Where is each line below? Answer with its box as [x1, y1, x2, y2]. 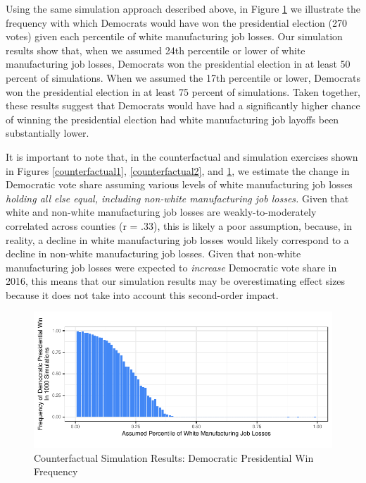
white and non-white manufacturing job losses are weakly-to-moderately [6, 204, 317, 219]
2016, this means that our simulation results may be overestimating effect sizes [6, 274, 346, 288]
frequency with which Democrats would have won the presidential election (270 [6, 15, 347, 30]
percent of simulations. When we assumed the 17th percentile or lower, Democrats [6, 70, 360, 85]
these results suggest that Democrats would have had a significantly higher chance [6, 98, 360, 113]
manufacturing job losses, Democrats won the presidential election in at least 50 [6, 56, 351, 71]
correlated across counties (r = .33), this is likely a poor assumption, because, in [6, 218, 352, 233]
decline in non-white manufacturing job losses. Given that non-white [6, 246, 301, 261]
